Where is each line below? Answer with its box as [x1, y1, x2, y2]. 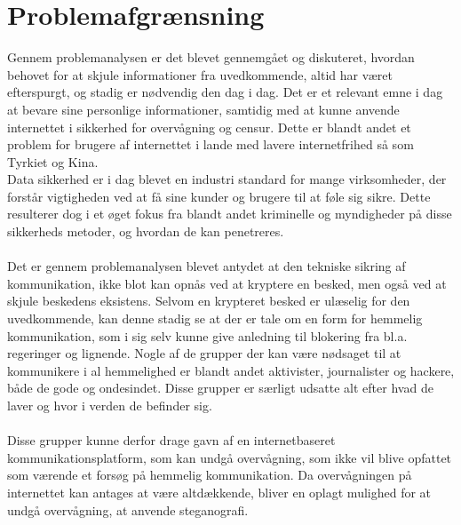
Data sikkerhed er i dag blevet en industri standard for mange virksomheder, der [7, 170, 447, 188]
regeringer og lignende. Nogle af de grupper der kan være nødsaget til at [7, 344, 401, 362]
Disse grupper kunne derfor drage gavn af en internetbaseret [7, 431, 336, 449]
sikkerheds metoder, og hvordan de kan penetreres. [7, 222, 284, 241]
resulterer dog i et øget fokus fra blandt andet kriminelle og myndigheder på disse [7, 204, 452, 223]
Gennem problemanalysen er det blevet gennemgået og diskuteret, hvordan [7, 48, 415, 67]
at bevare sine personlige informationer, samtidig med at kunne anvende [7, 99, 400, 118]
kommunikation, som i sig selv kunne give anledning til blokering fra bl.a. [7, 326, 408, 345]
